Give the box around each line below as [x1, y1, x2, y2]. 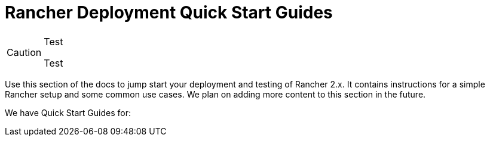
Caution [7, 46, 42, 58]
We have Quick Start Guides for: [5, 107, 131, 118]
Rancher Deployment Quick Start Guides [5, 2, 333, 23]
